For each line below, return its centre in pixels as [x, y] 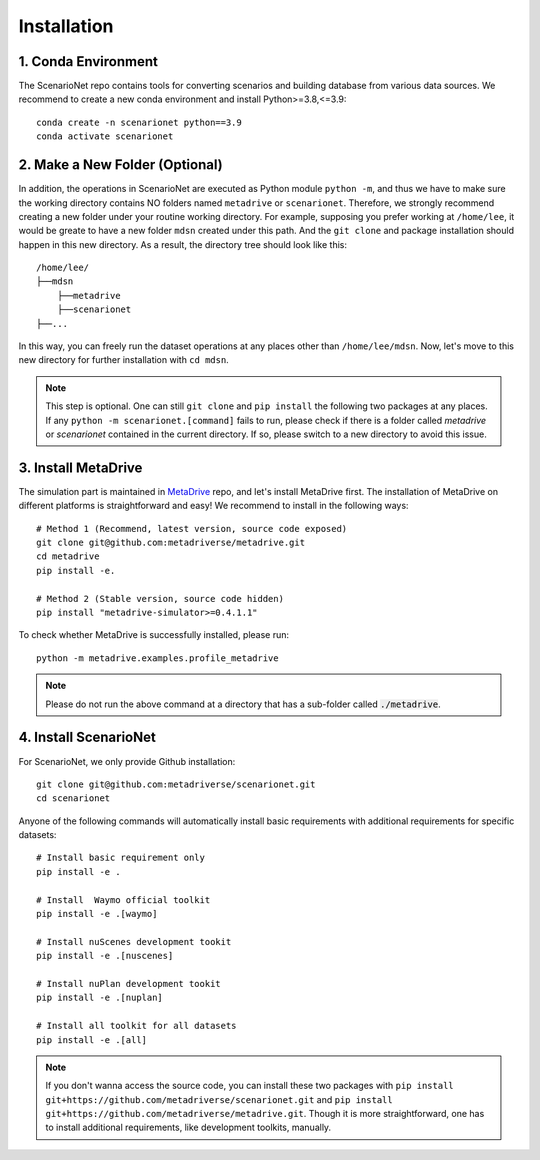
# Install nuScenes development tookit [134, 941]
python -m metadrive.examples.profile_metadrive [157, 658]
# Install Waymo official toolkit [123, 899]
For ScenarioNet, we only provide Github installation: [127, 761]
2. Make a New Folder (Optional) [121, 165]
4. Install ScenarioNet [87, 737]
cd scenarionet [73, 798]
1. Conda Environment [88, 61]
